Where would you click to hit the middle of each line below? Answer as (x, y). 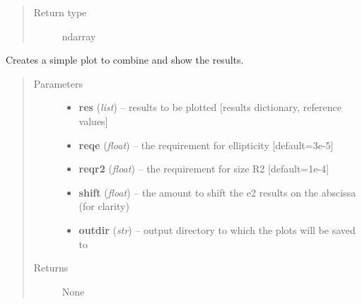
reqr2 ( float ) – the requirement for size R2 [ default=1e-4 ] (204, 169)
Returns (51, 268)
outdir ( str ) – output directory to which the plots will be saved (217, 229)
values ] (93, 121)
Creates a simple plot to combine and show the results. (125, 60)
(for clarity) (104, 206)
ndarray (79, 36)
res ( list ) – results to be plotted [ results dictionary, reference (210, 107)
